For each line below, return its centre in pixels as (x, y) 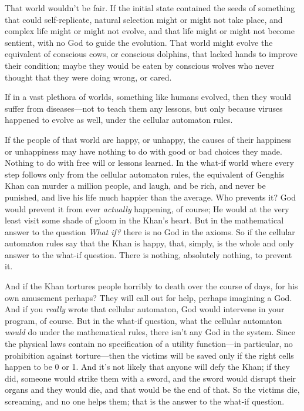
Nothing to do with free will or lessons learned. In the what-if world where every (149, 163)
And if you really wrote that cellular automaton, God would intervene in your (145, 309)
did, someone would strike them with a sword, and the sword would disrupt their (151, 378)
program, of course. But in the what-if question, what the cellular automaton (143, 320)
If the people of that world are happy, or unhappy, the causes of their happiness (148, 139)
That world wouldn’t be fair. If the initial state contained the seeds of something (150, 8)
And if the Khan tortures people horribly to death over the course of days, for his (151, 286)
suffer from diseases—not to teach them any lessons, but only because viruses (144, 108)
